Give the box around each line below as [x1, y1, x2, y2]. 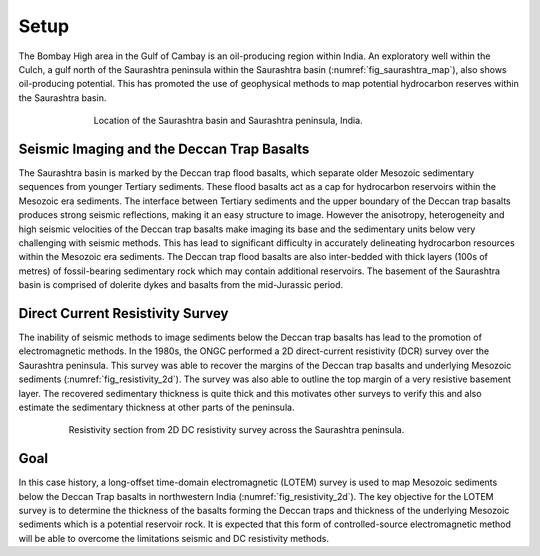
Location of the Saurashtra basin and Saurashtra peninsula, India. [93, 115, 364, 127]
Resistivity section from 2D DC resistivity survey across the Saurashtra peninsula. [68, 424, 405, 436]
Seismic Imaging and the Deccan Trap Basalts [18, 140, 310, 157]
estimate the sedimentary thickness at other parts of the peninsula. [18, 401, 295, 413]
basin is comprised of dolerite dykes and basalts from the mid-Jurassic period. [18, 279, 344, 291]
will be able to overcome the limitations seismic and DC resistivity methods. [18, 532, 330, 544]
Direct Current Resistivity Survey [18, 305, 229, 322]
